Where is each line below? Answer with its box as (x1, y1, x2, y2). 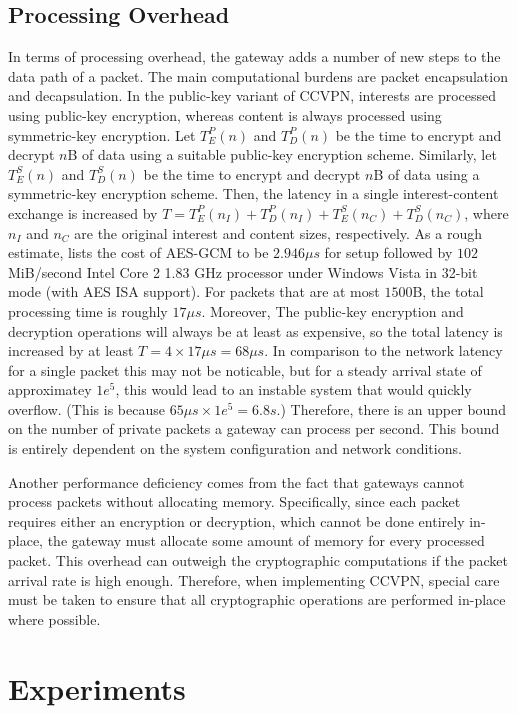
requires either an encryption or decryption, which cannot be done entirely (8, 510, 465, 531)
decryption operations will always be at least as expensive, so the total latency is (8, 320, 503, 341)
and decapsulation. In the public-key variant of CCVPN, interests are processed (8, 85, 497, 106)
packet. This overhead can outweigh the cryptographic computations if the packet (8, 550, 508, 571)
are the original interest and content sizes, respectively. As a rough (74, 222, 482, 243)
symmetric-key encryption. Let (8, 124, 196, 145)
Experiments (8, 667, 186, 708)
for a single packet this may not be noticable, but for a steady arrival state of (8, 359, 482, 380)
